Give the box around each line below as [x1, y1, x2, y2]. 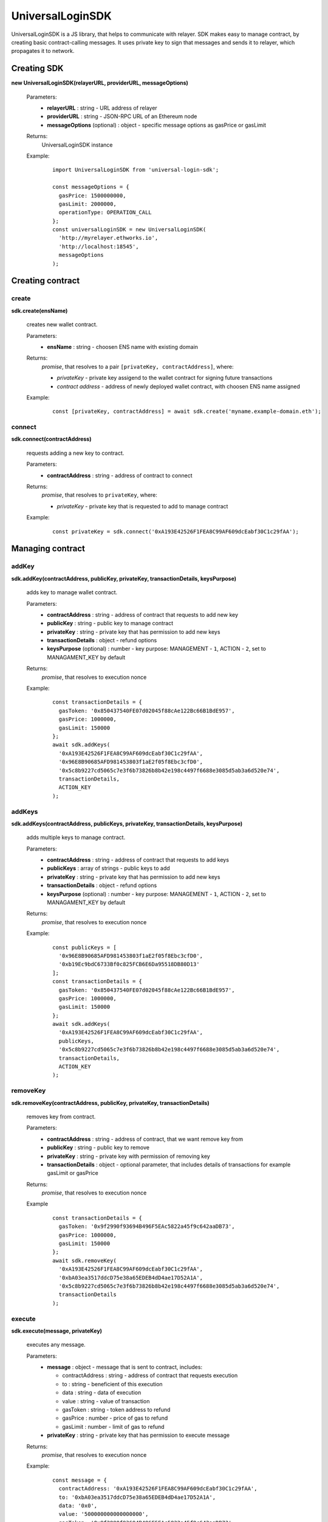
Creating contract [11, 276, 80, 286]
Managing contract [11, 544, 85, 554]
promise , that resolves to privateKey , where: [41, 491, 158, 499]
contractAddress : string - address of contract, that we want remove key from [47, 1135, 243, 1143]
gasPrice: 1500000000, [58, 192, 126, 199]
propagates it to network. [11, 47, 75, 55]
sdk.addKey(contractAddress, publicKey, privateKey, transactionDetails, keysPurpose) [11, 575, 237, 582]
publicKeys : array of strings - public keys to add [47, 864, 170, 872]
